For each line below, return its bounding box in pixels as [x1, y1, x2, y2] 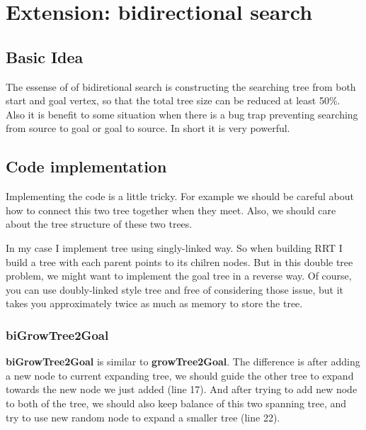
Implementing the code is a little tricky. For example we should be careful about [6, 189, 355, 204]
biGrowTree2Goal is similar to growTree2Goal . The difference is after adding [6, 354, 360, 369]
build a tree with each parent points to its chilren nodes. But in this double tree [6, 254, 353, 269]
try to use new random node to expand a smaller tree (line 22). [6, 409, 280, 424]
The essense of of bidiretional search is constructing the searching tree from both [6, 79, 356, 94]
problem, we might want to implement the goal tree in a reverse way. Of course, [6, 268, 352, 283]
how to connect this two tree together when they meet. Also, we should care [6, 202, 336, 217]
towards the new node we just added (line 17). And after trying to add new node [6, 382, 358, 397]
